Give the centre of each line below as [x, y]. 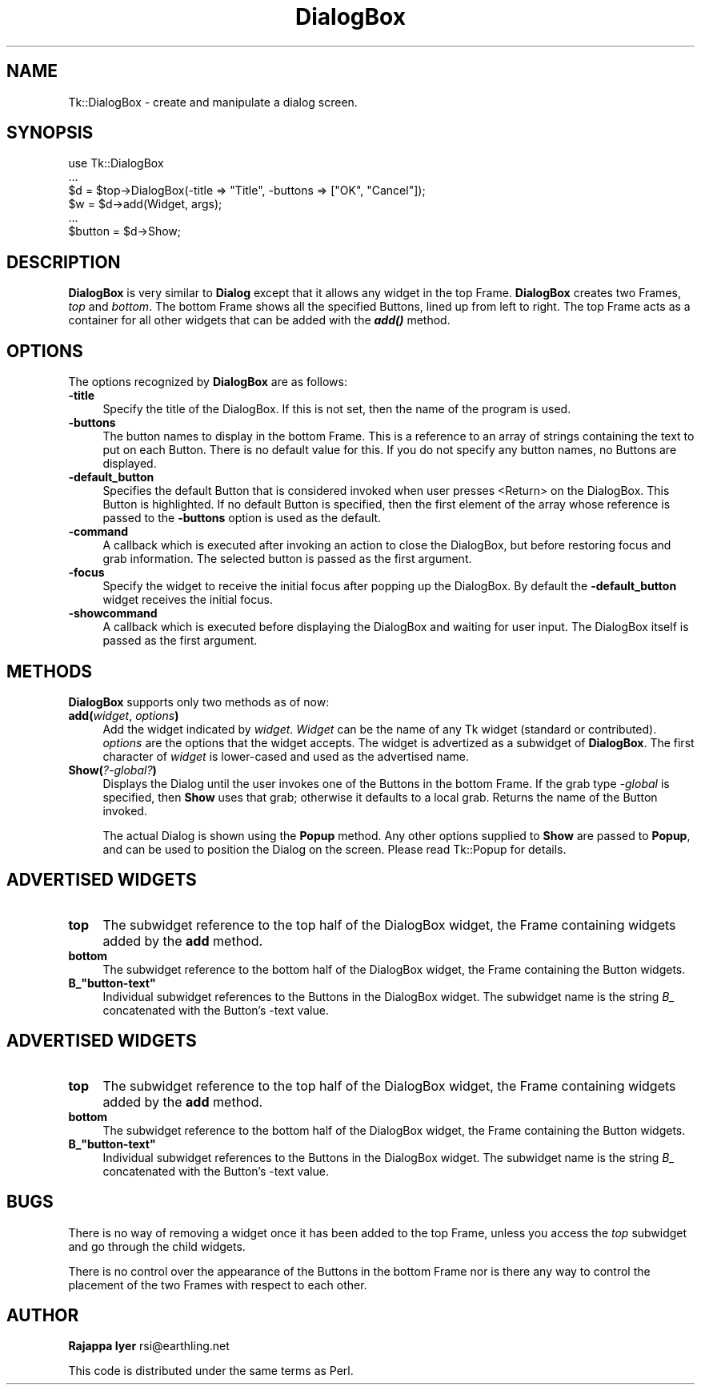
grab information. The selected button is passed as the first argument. [287, 559]
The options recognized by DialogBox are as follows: [208, 382]
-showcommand [113, 613]
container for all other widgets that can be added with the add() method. [259, 320]
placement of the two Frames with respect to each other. [218, 1284]
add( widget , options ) [124, 715]
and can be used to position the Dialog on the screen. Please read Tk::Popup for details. [334, 849]
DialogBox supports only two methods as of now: [199, 702]
